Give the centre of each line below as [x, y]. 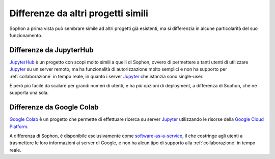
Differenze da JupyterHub [51, 50]
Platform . [19, 126]
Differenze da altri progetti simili [79, 13]
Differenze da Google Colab [54, 107]
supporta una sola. [29, 93]
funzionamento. [26, 35]
